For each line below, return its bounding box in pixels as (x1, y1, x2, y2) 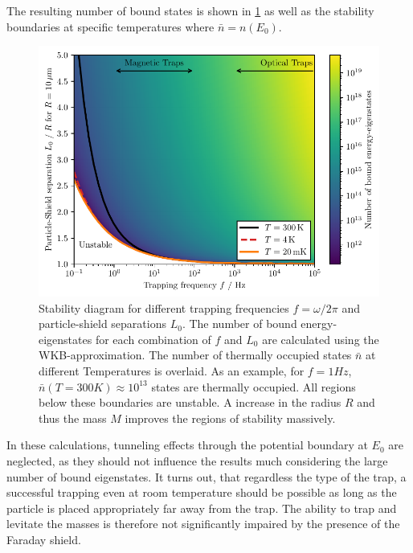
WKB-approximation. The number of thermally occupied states (39, 346, 352, 363)
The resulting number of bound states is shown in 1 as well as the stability (6, 2, 374, 18)
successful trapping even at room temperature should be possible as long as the (6, 484, 397, 501)
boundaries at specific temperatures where (6, 18, 215, 35)
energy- (301, 315, 337, 332)
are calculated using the (262, 330, 379, 347)
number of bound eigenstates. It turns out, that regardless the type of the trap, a (6, 468, 407, 485)
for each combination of (95, 330, 211, 347)
